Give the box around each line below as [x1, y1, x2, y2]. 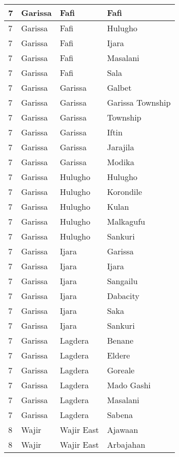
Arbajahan [107, 439, 146, 450]
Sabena [107, 409, 133, 421]
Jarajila [107, 141, 134, 153]
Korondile [107, 186, 142, 197]
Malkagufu [107, 215, 145, 227]
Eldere [107, 349, 130, 361]
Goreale [107, 364, 135, 376]
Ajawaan [107, 424, 138, 435]
